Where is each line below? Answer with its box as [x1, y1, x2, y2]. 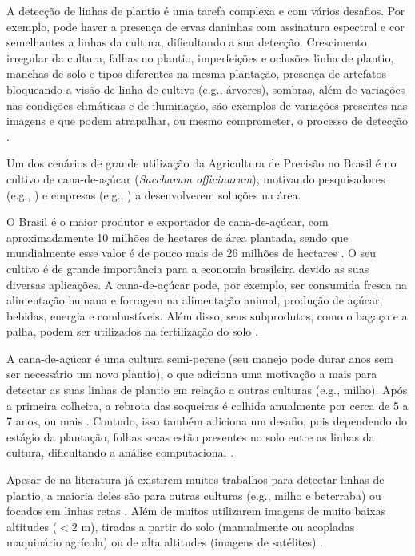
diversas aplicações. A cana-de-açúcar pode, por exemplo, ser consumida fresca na [6, 276, 408, 292]
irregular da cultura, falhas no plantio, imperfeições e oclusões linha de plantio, [6, 49, 394, 66]
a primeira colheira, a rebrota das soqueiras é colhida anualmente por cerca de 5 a [6, 397, 409, 413]
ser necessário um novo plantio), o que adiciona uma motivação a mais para [6, 365, 377, 382]
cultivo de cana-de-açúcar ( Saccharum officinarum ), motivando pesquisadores [6, 170, 385, 187]
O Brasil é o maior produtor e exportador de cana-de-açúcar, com [6, 213, 329, 230]
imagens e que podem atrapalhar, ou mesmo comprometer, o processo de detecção [6, 112, 409, 129]
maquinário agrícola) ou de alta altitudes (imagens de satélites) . [6, 534, 323, 550]
